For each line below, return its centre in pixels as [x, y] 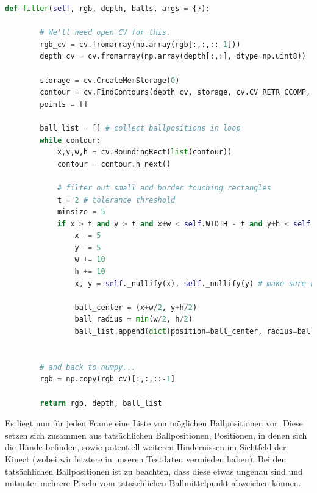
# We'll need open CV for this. [105, 33]
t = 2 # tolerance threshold [116, 200]
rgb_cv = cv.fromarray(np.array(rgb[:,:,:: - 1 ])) [140, 44]
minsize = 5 [81, 212]
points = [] [64, 104]
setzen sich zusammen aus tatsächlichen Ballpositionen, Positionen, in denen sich [156, 435]
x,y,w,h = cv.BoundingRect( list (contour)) [144, 152]
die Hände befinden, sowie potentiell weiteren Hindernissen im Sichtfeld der [146, 447]
